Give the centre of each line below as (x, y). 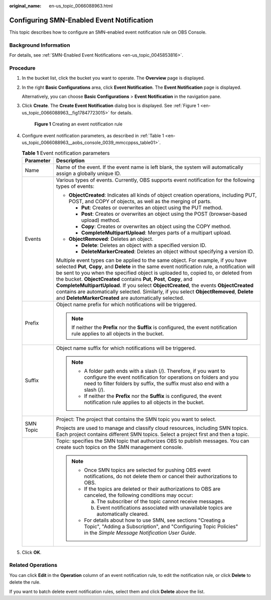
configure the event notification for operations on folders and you (161, 377)
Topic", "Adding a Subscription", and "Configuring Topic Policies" (161, 526)
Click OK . (32, 552)
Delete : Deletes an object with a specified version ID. (144, 245)
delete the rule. (25, 582)
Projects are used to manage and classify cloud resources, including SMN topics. (152, 428)
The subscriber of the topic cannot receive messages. (161, 501)
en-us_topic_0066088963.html (81, 6)
